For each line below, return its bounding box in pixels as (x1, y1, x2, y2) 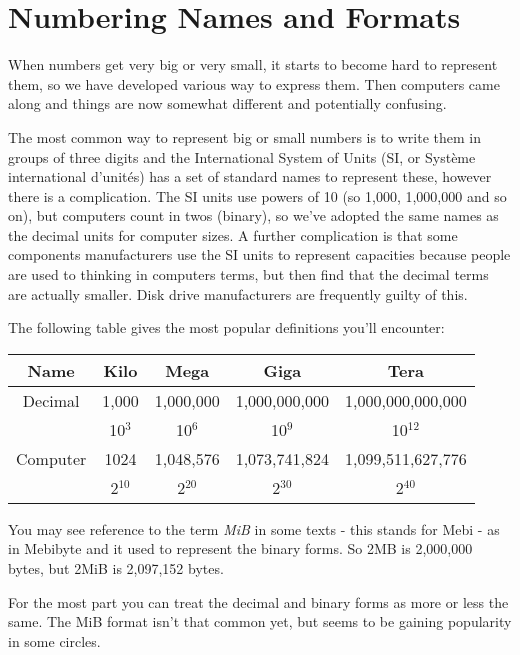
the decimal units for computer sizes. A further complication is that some (8, 224, 458, 245)
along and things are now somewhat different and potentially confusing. (8, 93, 447, 114)
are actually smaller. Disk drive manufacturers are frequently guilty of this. (8, 283, 468, 304)
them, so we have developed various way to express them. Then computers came (8, 73, 500, 94)
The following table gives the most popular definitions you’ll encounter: (8, 317, 445, 338)
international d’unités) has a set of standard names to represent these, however (8, 166, 492, 187)
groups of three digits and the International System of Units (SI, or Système (8, 146, 476, 167)
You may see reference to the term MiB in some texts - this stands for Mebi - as (8, 518, 500, 539)
